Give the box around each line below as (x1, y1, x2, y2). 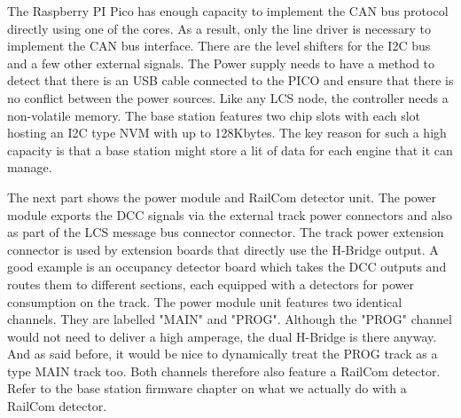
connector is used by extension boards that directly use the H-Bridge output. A (7, 240, 439, 258)
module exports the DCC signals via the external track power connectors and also (7, 205, 453, 224)
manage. (7, 158, 52, 177)
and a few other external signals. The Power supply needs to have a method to (7, 53, 435, 72)
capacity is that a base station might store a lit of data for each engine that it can (7, 140, 453, 159)
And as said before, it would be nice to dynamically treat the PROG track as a (7, 344, 438, 363)
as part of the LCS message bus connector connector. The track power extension (7, 223, 444, 241)
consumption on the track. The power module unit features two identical (7, 292, 402, 311)
